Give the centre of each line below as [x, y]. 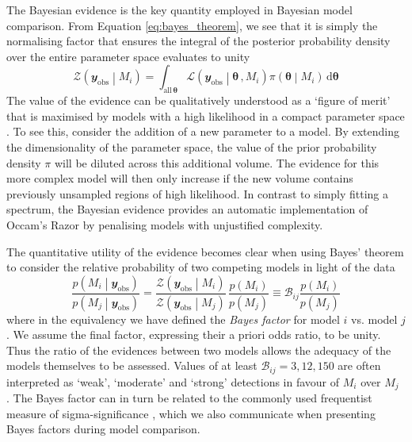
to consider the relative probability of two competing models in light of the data [201, 267]
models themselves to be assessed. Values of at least [132, 365]
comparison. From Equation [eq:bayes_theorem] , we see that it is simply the [192, 25]
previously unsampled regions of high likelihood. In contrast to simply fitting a [198, 193]
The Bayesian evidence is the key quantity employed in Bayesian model [179, 10]
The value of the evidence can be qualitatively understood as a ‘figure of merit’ [198, 100]
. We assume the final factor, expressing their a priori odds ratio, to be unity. [194, 334]
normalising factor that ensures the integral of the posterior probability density [198, 41]
